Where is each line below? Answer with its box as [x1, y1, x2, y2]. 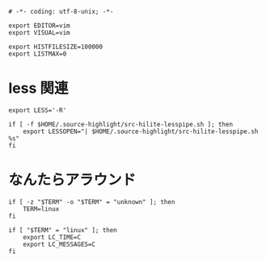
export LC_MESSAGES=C [23, 240, 95, 248]
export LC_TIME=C [23, 233, 82, 241]
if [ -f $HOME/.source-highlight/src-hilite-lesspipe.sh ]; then [8, 120, 233, 128]
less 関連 [8, 79, 69, 98]
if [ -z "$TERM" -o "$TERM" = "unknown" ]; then [8, 198, 175, 206]
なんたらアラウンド [8, 171, 137, 189]
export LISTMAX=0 [8, 50, 67, 58]
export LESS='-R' [8, 106, 67, 114]
